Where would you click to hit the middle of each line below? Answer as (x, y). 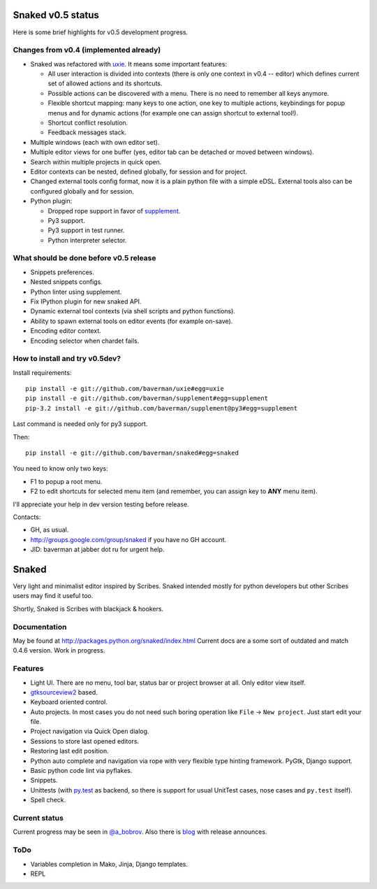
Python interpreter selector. (87, 240)
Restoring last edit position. (70, 751)
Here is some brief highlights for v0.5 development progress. (101, 32)
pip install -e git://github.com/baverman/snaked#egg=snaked (132, 453)
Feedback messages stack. (87, 132)
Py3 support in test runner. (86, 230)
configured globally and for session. (82, 191)
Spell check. (48, 800)
